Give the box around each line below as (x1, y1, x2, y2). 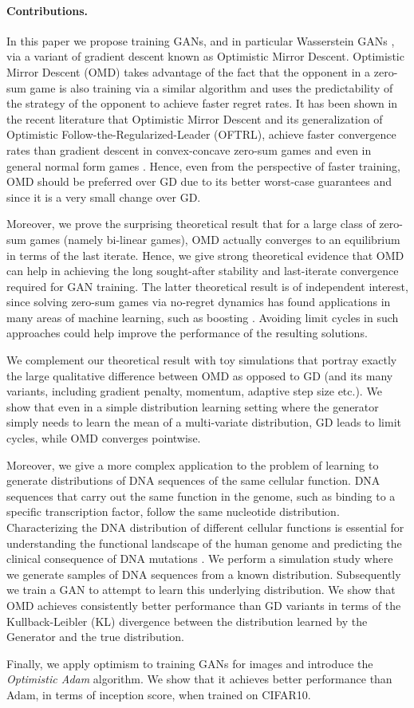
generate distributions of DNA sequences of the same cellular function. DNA (6, 472, 380, 489)
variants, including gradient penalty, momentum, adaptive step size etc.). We (6, 383, 382, 399)
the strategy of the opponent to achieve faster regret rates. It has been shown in (6, 95, 398, 112)
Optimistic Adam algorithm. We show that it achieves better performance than (6, 671, 392, 687)
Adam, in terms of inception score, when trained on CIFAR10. (6, 686, 311, 702)
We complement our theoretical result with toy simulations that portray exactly (6, 352, 397, 368)
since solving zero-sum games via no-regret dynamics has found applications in (6, 293, 391, 310)
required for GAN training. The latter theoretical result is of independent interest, (6, 277, 408, 294)
